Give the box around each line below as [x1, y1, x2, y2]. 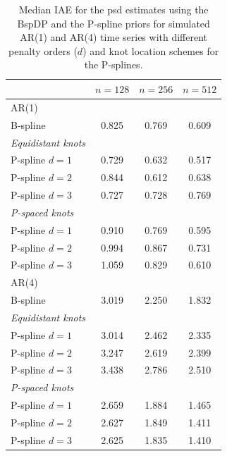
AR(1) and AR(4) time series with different [20, 30, 208, 44]
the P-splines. [84, 57, 143, 72]
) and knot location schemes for [82, 43, 219, 58]
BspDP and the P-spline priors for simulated [17, 16, 210, 30]
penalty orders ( [8, 43, 78, 58]
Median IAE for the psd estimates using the [18, 2, 209, 16]
